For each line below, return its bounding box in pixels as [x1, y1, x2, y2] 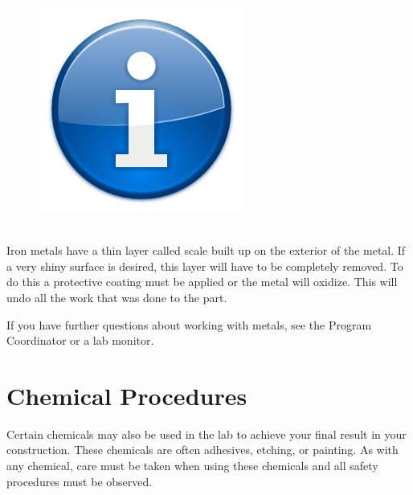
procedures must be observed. [6, 472, 153, 489]
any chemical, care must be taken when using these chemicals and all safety [6, 457, 378, 474]
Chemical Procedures [6, 378, 247, 411]
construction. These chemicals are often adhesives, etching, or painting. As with [6, 441, 399, 458]
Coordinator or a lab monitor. [6, 332, 154, 349]
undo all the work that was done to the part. [6, 288, 227, 305]
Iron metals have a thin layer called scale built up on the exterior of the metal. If [6, 242, 406, 259]
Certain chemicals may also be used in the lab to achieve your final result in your [6, 425, 407, 442]
